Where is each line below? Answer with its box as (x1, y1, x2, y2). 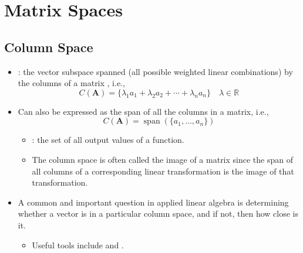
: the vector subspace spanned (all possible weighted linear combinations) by (18, 65, 293, 77)
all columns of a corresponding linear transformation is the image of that (32, 165, 294, 177)
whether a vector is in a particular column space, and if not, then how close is (18, 207, 299, 220)
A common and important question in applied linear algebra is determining (18, 196, 289, 208)
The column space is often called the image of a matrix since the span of (32, 153, 293, 165)
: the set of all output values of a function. (32, 134, 184, 146)
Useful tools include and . (32, 238, 124, 251)
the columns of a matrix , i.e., (18, 77, 125, 89)
